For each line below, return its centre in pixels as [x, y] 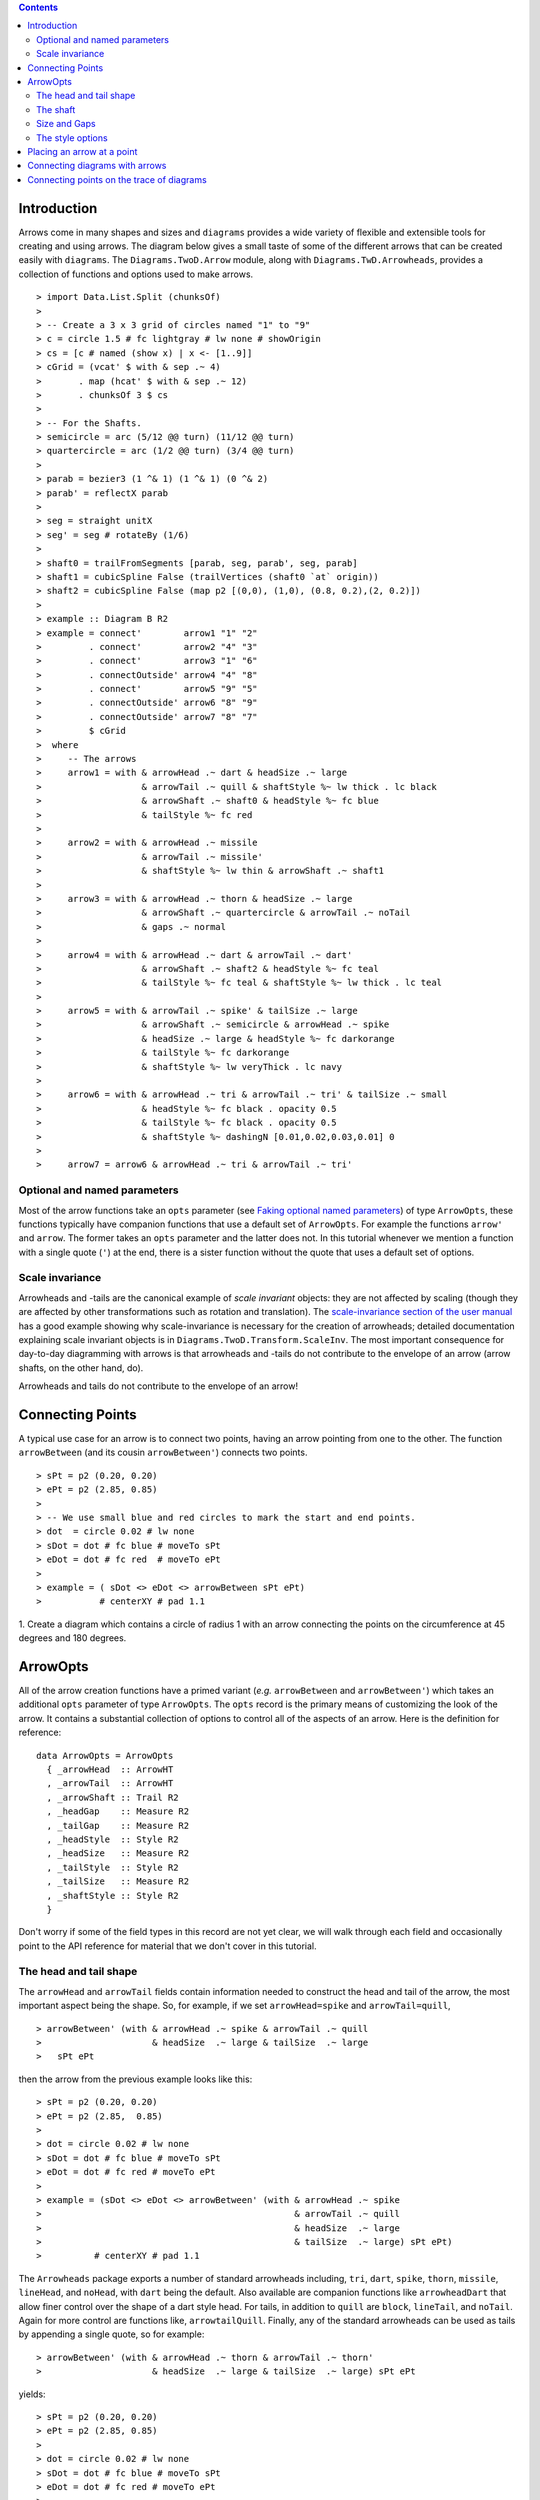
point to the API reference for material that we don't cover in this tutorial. [167, 1946]
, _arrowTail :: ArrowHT [110, 1783]
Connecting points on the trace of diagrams [117, 179]
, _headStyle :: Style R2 [112, 1839]
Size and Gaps [66, 124]
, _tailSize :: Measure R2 [118, 1881]
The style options [72, 137]
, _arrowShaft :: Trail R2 [112, 1797]
